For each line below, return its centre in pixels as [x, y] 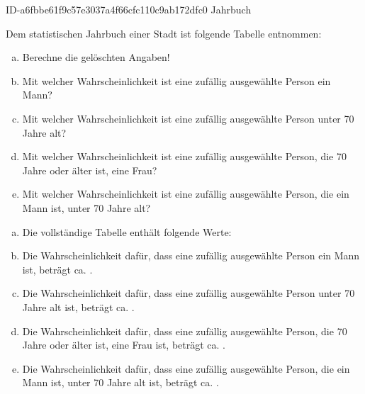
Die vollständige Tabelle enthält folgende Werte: [127, 231]
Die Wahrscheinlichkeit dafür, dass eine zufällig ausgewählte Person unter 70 [189, 293]
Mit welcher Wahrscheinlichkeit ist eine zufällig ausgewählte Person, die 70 [184, 156]
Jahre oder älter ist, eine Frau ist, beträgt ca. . [124, 345]
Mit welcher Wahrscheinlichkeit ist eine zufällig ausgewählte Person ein [176, 80]
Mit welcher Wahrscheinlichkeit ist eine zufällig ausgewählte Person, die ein [186, 194]
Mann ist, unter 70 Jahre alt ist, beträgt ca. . [120, 382]
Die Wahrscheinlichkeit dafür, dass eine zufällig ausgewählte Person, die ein [186, 368]
